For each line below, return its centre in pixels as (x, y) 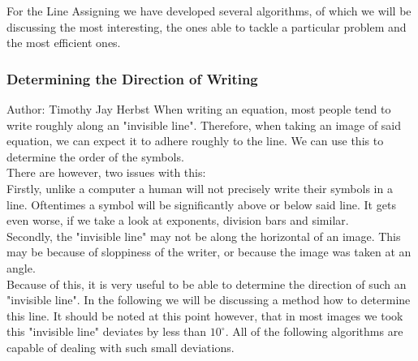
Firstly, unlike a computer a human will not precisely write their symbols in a (200, 188)
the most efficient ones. (64, 43)
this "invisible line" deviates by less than (107, 331)
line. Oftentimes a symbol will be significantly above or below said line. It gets (201, 204)
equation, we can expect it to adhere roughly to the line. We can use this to (195, 141)
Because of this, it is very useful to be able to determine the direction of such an (207, 284)
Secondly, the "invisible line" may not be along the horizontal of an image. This (204, 236)
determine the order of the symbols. (95, 156)
